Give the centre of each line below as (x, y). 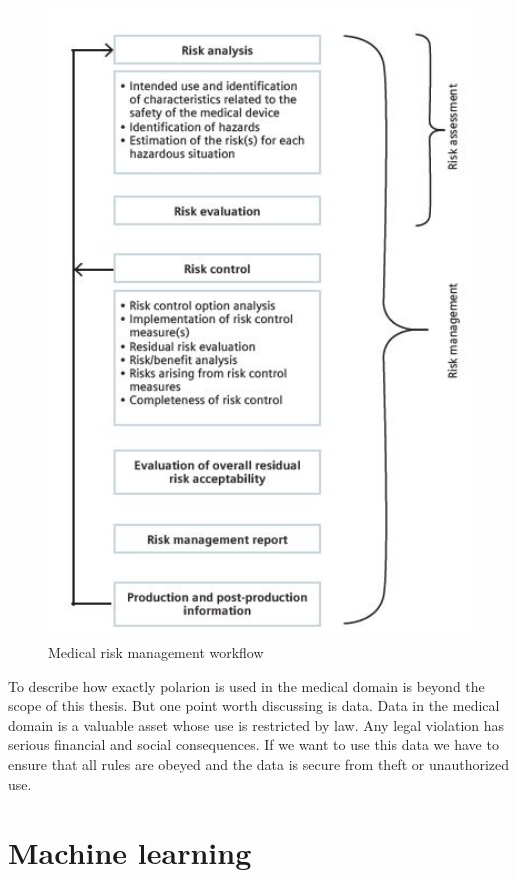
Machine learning (130, 852)
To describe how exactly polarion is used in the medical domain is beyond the (246, 685)
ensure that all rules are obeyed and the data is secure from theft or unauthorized (259, 764)
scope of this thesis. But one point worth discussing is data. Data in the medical (254, 705)
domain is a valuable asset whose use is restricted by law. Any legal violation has (256, 724)
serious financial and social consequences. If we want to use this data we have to (253, 744)
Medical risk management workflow (156, 652)
